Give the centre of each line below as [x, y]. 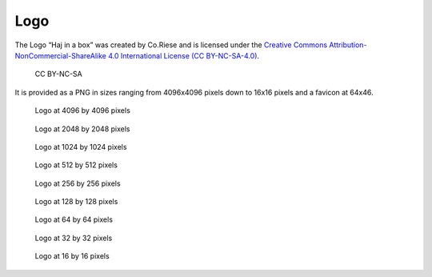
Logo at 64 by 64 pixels [74, 219]
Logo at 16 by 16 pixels [72, 256]
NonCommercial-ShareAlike [61, 55]
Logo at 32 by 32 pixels [74, 238]
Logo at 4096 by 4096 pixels [83, 110]
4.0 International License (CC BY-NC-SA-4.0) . [184, 55]
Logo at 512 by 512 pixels [76, 165]
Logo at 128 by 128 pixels [76, 202]
